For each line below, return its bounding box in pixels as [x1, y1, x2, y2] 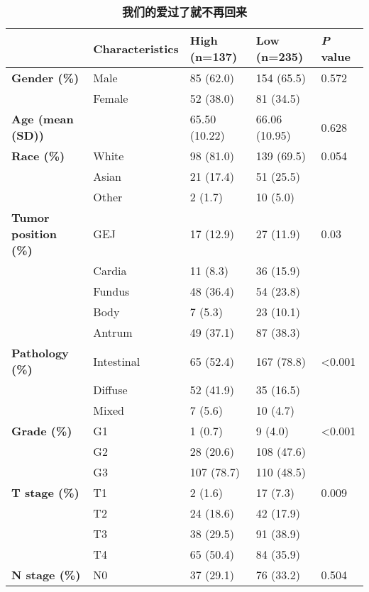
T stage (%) [11, 484, 79, 501]
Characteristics [93, 40, 179, 57]
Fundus [93, 283, 130, 299]
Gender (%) [11, 69, 79, 86]
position [11, 225, 57, 242]
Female [93, 90, 128, 106]
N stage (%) [11, 566, 81, 583]
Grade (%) [11, 423, 72, 439]
